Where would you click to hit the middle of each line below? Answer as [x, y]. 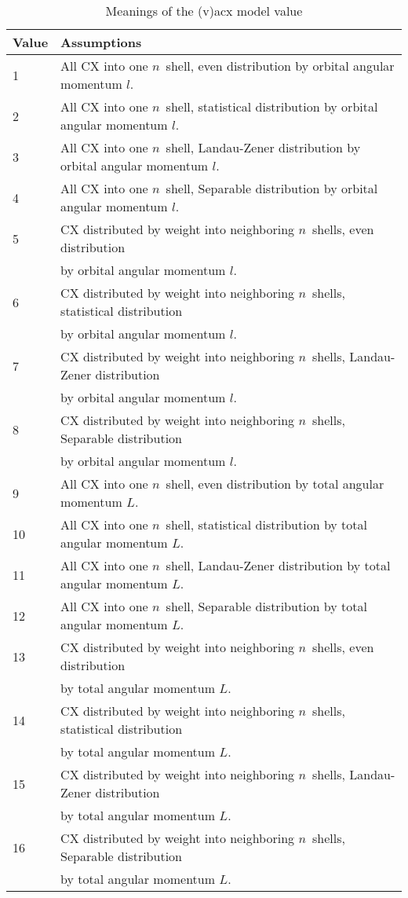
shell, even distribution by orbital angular [280, 66]
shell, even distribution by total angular [275, 484]
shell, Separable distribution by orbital [272, 188]
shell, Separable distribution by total [266, 606]
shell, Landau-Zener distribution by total [278, 565]
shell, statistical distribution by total [267, 524]
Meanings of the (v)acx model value [204, 11]
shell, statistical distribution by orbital [272, 106]
